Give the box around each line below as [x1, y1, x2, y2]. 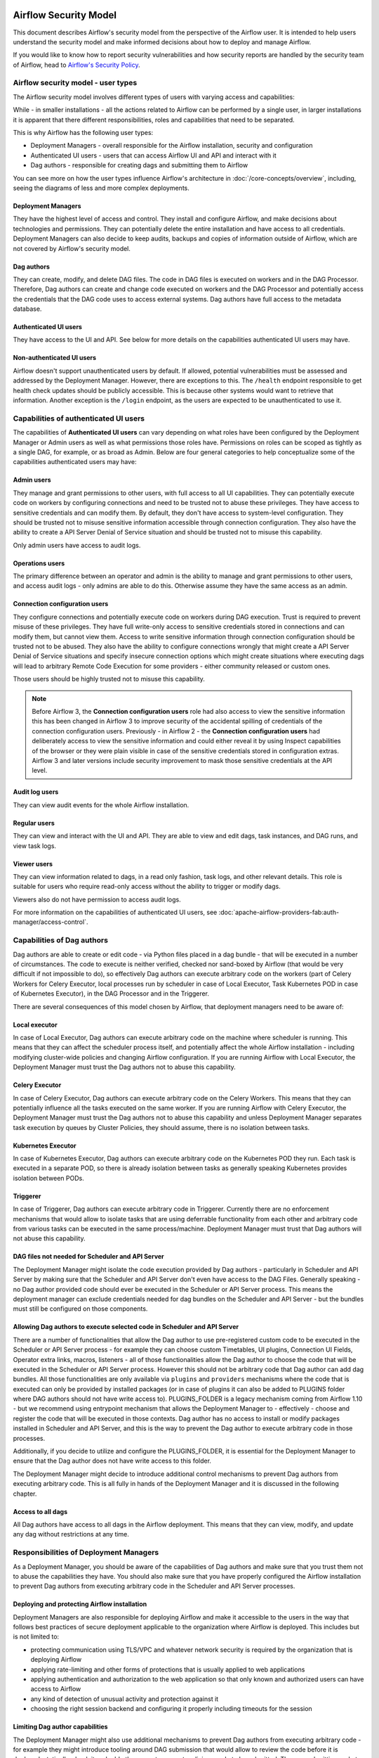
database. [13, 304, 42, 313]
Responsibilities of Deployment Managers [13, 1548, 159, 1558]
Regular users [13, 819, 55, 827]
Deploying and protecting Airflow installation [13, 1600, 147, 1608]
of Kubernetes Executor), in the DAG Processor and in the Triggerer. [13, 989, 210, 998]
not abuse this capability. [13, 1234, 86, 1243]
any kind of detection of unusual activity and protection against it [30, 1695, 219, 1703]
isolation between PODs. [13, 1174, 84, 1182]
